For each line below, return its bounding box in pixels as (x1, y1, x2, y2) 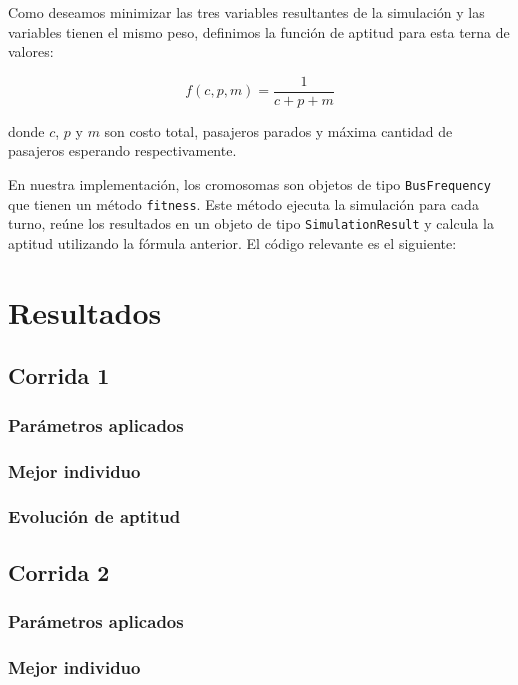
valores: (8, 41, 54, 62)
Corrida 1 (8, 360, 110, 391)
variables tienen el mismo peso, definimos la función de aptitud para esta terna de (8, 21, 510, 42)
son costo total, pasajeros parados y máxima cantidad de (104, 120, 453, 141)
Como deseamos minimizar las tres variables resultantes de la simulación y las (8, 2, 485, 22)
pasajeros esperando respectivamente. (8, 140, 237, 161)
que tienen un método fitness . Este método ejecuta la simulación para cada (8, 193, 479, 214)
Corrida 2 (8, 556, 110, 587)
